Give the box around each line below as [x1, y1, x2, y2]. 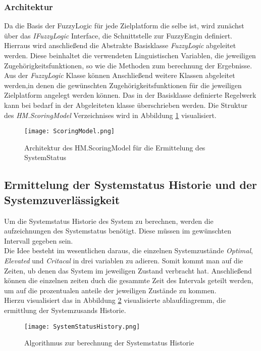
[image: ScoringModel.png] [24, 128, 115, 135]
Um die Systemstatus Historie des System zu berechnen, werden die [4, 215, 214, 226]
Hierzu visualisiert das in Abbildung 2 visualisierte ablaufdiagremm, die [4, 295, 226, 305]
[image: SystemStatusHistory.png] [24, 323, 140, 330]
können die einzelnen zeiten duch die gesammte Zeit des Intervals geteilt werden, [4, 275, 253, 286]
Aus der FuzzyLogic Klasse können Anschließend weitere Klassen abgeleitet [4, 70, 235, 81]
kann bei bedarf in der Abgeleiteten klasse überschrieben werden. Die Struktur [4, 99, 248, 110]
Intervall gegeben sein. [4, 235, 73, 246]
